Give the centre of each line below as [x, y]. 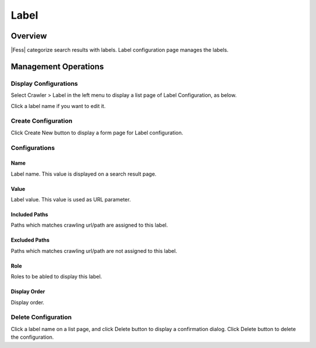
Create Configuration [42, 121]
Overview [29, 36]
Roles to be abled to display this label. [56, 277]
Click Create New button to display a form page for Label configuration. [97, 133]
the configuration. [32, 337]
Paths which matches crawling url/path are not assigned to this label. [94, 250]
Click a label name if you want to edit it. [58, 106]
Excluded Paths [30, 240]
